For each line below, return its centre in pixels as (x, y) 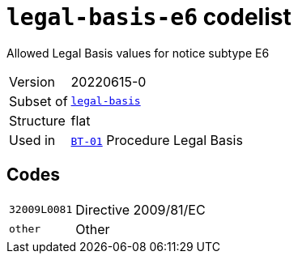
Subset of (38, 101)
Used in (32, 140)
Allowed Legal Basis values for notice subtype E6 (138, 53)
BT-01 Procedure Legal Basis (157, 140)
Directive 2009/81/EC (140, 209)
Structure (37, 120)
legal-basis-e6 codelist (149, 17)
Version (32, 81)
